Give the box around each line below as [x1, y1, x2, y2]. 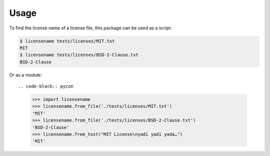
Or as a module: [9, 72, 42, 78]
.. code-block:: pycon [18, 84, 74, 89]
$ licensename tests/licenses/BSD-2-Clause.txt [19, 52, 138, 58]
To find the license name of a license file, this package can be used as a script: [9, 25, 172, 31]
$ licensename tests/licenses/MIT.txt [19, 38, 115, 44]
